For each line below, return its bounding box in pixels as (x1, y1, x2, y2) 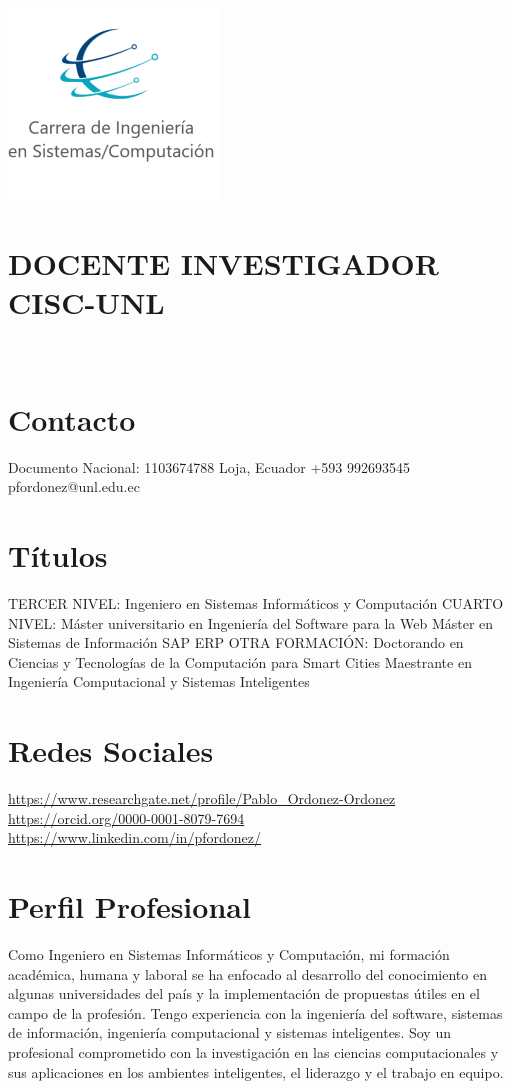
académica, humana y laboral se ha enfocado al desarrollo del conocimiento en (8, 963, 487, 984)
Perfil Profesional (8, 886, 251, 926)
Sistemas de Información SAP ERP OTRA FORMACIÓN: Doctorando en (8, 632, 464, 653)
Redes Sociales (8, 730, 214, 771)
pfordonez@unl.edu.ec (8, 476, 140, 497)
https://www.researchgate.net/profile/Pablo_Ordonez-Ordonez (8, 788, 396, 809)
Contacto (8, 398, 136, 439)
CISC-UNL (8, 281, 165, 322)
